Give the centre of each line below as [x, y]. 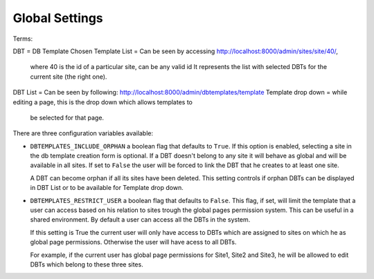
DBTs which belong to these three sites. [87, 264]
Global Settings [58, 18]
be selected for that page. [67, 117]
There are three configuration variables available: [83, 133]
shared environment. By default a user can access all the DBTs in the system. [140, 220]
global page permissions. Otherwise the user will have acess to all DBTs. [133, 242]
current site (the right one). [69, 77]
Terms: [23, 39]
